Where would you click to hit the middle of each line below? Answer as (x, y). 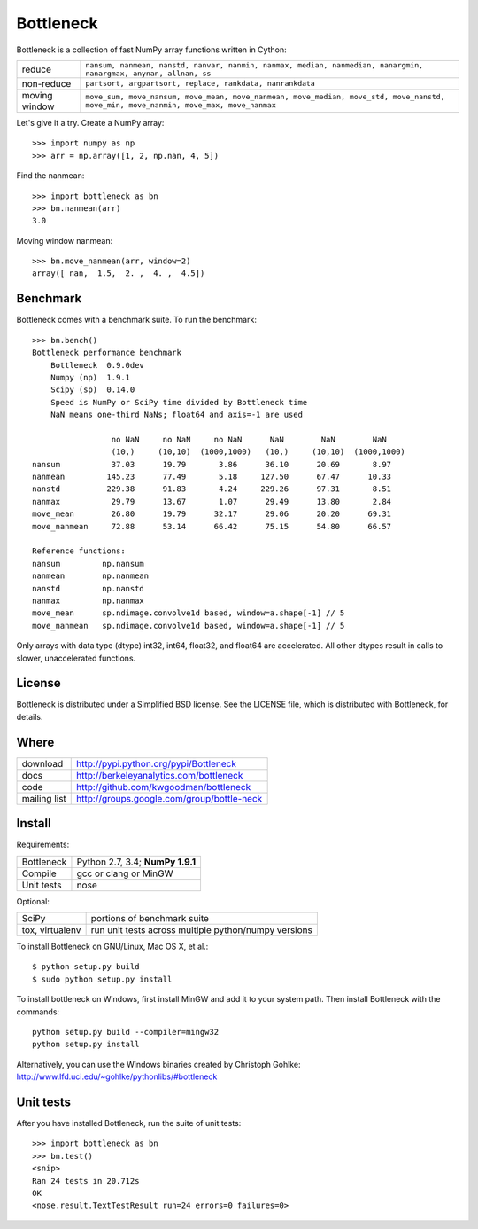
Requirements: (43, 845)
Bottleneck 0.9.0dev (97, 365)
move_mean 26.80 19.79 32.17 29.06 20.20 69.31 (212, 514)
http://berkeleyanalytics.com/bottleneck (160, 775)
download (42, 763)
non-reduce (46, 83)
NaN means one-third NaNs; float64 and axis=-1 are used (176, 415)
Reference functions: (79, 551)
